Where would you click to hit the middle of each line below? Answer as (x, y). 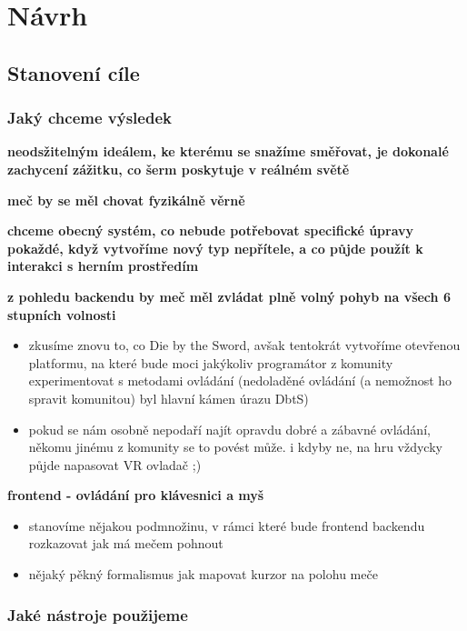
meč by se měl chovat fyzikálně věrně (126, 200)
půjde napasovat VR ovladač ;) (115, 464)
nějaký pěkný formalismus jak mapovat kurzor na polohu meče (203, 574)
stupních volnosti (62, 314)
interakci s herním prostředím (103, 266)
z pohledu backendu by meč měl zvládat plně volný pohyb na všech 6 (229, 296)
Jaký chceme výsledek (89, 118)
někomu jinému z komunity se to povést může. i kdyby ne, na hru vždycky (235, 447)
